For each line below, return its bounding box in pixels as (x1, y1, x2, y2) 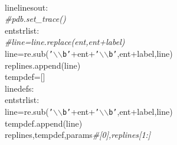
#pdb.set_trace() (5, 12, 66, 25)
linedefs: (5, 82, 34, 94)
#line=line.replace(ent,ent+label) (5, 36, 125, 48)
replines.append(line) (5, 59, 81, 71)
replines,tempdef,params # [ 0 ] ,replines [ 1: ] (5, 128, 151, 141)
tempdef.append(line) (5, 117, 83, 129)
